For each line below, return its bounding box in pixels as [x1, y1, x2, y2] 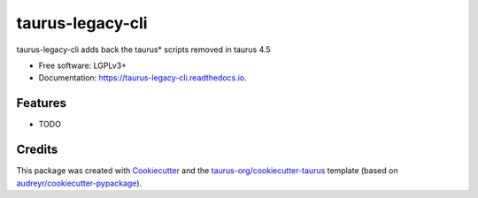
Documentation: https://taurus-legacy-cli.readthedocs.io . [38, 72, 247, 83]
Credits [16, 142, 58, 157]
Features [16, 95, 66, 110]
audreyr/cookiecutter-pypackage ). [16, 178, 143, 188]
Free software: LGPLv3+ [38, 60, 127, 71]
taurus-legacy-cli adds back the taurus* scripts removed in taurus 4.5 [16, 44, 271, 55]
